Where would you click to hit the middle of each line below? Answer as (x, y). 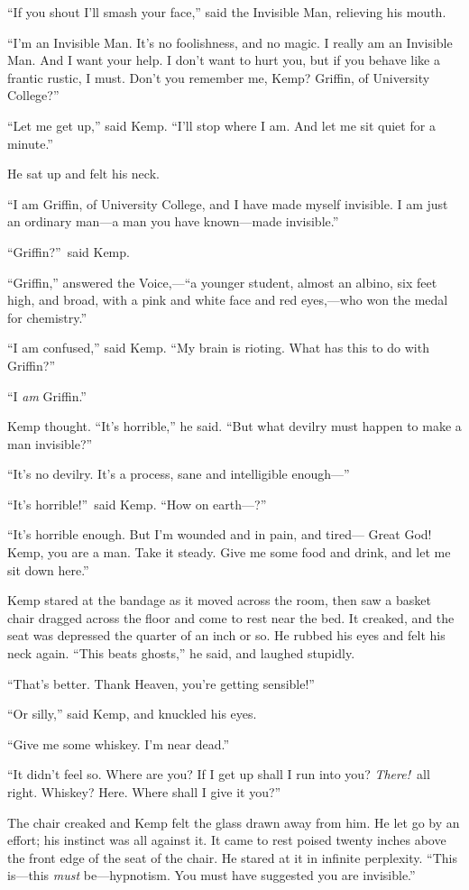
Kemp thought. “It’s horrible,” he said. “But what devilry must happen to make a (234, 426)
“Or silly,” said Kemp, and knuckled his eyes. (132, 714)
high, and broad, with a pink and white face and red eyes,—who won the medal (228, 300)
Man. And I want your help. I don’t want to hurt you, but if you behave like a (224, 60)
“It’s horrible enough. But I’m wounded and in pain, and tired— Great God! (220, 534)
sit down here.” (48, 569)
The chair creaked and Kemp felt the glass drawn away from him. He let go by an (234, 822)
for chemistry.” (47, 317)
